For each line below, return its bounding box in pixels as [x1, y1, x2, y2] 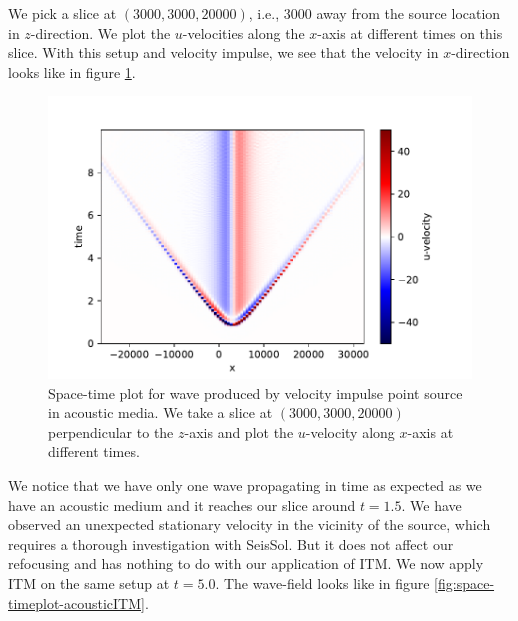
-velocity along [305, 421, 395, 442]
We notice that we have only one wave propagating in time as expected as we [8, 475, 482, 495]
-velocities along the [182, 22, 305, 43]
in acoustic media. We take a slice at [48, 402, 273, 423]
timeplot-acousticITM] [8, 592, 145, 613]
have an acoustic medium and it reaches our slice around [8, 494, 356, 515]
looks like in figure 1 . [8, 61, 136, 82]
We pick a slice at [8, 3, 117, 23]
